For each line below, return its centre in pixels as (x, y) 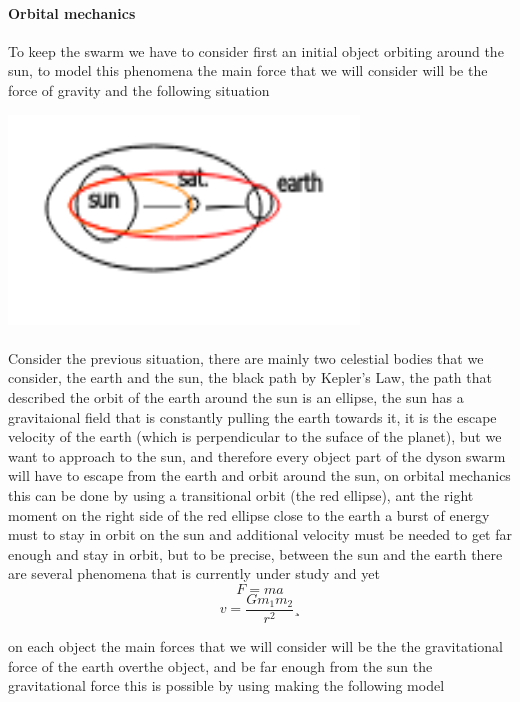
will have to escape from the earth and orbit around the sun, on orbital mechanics (259, 475)
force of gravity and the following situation (139, 89)
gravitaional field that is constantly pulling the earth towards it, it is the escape (252, 416)
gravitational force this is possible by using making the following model (226, 685)
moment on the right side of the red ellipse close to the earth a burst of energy (249, 514)
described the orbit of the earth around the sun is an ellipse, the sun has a (236, 396)
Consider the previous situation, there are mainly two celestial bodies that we (246, 357)
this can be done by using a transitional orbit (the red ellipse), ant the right (241, 494)
